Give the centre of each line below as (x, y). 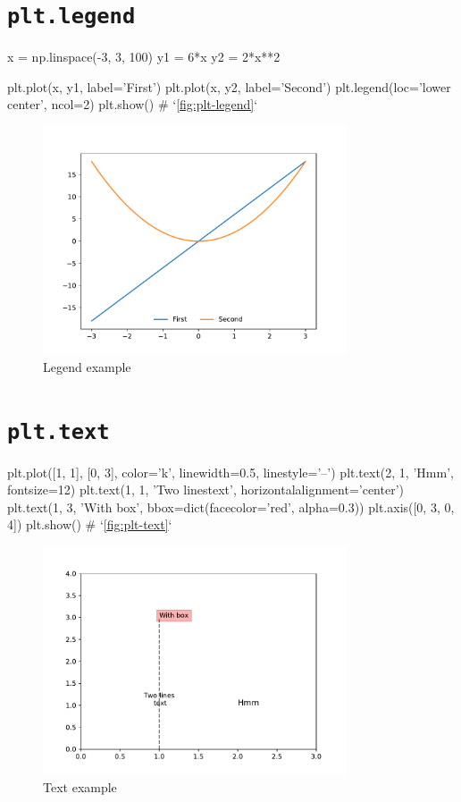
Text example (80, 786)
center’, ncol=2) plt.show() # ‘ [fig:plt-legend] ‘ (133, 104)
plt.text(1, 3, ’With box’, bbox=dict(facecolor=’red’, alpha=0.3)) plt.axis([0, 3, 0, (231, 507)
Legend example (87, 366)
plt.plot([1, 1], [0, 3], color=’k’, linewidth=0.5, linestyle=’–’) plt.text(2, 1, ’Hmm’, (230, 472)
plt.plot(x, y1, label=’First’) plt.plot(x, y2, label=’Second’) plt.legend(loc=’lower (229, 86)
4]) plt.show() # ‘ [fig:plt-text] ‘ (90, 524)
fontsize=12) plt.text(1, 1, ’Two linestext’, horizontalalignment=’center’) (205, 490)
